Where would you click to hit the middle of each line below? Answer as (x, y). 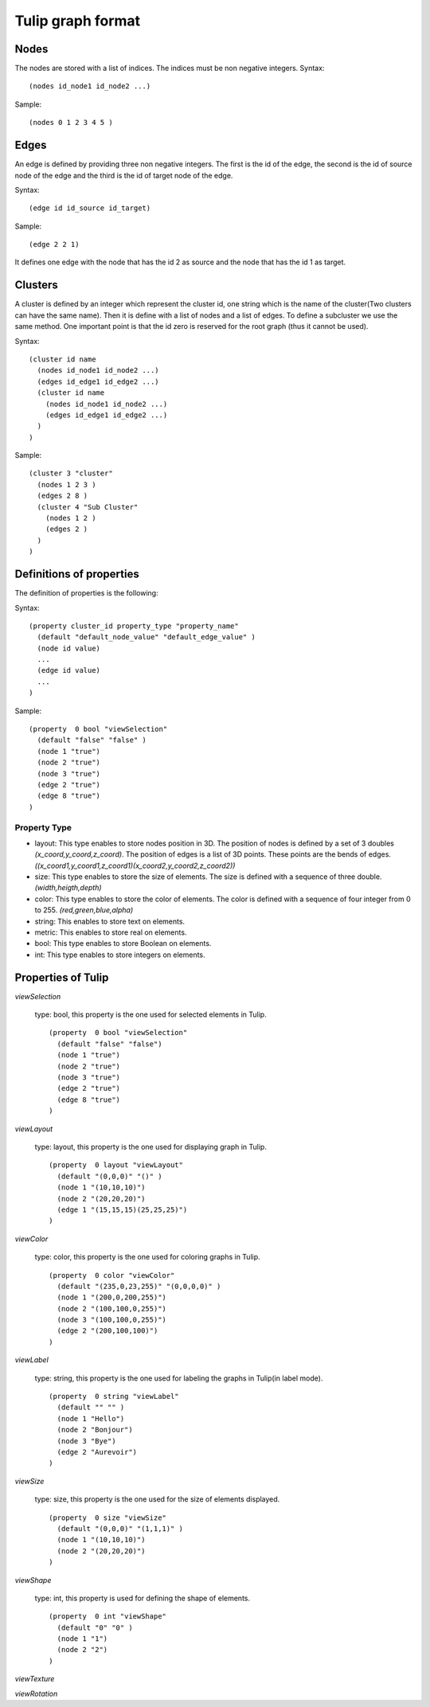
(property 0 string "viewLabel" (114, 1396)
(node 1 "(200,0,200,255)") (112, 1297)
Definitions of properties (77, 574)
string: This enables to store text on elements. (110, 921)
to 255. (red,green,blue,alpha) (84, 910)
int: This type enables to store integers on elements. (120, 955)
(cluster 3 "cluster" (71, 473)
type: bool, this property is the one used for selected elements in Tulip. (150, 1014)
